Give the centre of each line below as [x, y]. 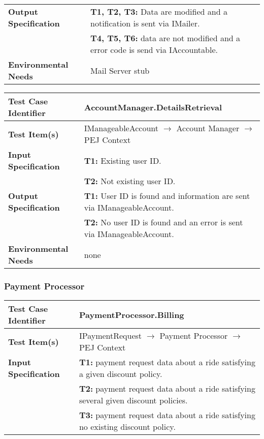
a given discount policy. [121, 374]
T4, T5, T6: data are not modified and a [166, 38]
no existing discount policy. [127, 427]
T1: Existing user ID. [123, 160]
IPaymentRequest [110, 336]
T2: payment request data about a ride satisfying [167, 389]
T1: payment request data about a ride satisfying [167, 362]
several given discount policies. [133, 400]
